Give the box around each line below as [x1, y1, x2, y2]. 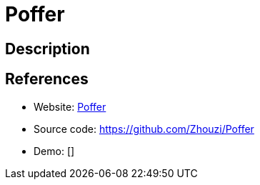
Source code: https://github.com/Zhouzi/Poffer [34, 122, 254, 135]
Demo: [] [34, 144, 75, 157]
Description [5, 39, 90, 58]
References [5, 70, 89, 89]
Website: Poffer [34, 100, 106, 113]
